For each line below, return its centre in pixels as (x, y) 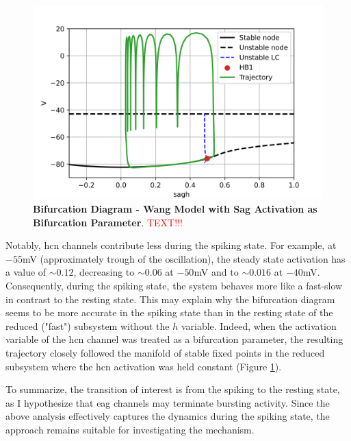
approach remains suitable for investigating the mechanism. (130, 429)
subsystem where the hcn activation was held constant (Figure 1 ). (144, 366)
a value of (26, 272)
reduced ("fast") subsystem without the (88, 325)
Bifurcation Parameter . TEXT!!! (108, 222)
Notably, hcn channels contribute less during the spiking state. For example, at (171, 245)
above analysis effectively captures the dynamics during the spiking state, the (168, 416)
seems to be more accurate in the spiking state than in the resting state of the (169, 312)
